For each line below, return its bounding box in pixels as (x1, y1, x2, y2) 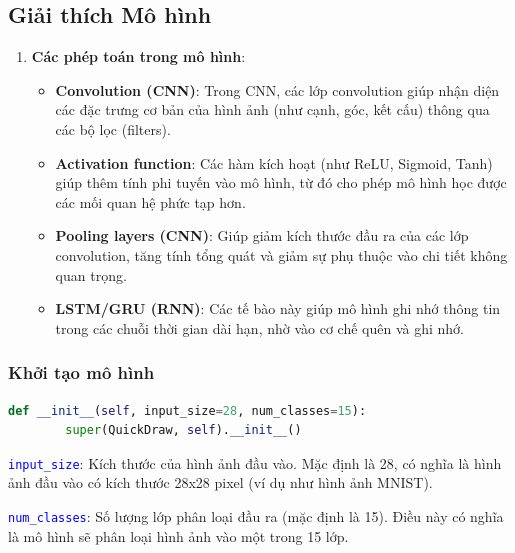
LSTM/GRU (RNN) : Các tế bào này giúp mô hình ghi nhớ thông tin (55, 298, 501, 319)
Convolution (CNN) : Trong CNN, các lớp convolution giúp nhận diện (55, 79, 500, 100)
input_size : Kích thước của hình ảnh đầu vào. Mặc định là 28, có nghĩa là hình (8, 452, 502, 473)
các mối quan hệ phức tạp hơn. (55, 191, 246, 212)
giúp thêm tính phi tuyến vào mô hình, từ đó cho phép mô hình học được (55, 172, 507, 193)
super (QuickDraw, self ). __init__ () (65, 423, 302, 438)
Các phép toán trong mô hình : (31, 46, 246, 67)
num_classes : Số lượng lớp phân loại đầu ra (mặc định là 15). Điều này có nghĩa (8, 505, 504, 526)
